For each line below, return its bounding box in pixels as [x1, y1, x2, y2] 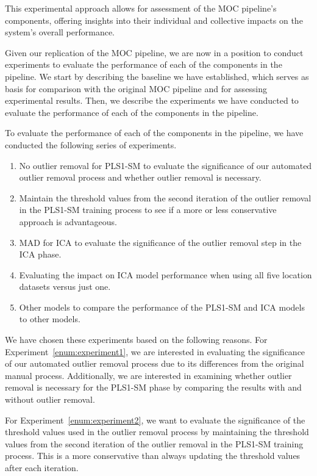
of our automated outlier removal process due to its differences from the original [5, 357, 304, 370]
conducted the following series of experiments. [5, 138, 177, 151]
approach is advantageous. [19, 215, 117, 228]
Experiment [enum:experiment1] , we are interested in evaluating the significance [5, 345, 305, 358]
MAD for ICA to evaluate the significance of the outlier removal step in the [19, 236, 302, 248]
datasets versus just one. [19, 280, 111, 293]
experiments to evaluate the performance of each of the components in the [5, 58, 282, 71]
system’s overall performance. [5, 26, 115, 38]
